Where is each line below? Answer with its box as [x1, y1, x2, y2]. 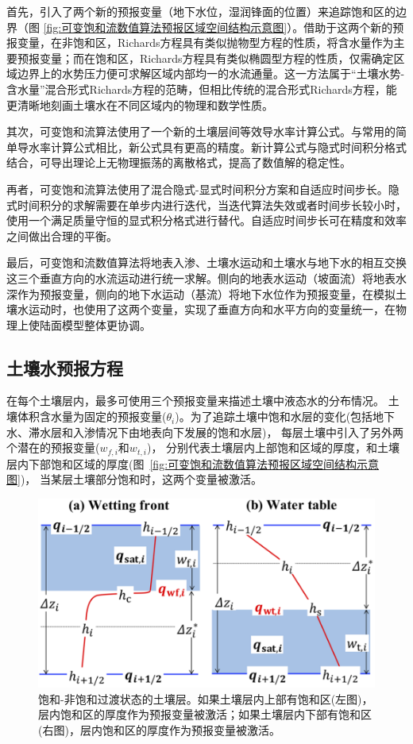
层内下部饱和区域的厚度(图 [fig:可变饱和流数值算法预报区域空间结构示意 [6, 455, 380, 472]
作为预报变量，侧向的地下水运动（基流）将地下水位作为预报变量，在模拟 [17, 285, 396, 302]
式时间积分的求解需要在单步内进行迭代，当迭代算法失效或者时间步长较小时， [6, 196, 407, 213]
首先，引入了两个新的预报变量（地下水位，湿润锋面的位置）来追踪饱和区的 [6, 3, 396, 19]
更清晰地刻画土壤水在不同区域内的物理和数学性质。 [6, 96, 273, 113]
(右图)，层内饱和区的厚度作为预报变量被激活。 [38, 721, 280, 738]
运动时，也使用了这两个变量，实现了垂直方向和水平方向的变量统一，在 [28, 301, 396, 318]
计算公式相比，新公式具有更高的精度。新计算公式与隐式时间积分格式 [50, 138, 407, 155]
